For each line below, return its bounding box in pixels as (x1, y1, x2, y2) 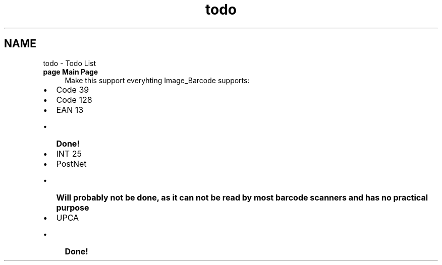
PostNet (56, 158, 87, 169)
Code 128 (56, 94, 92, 105)
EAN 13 (56, 104, 84, 115)
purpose (56, 202, 89, 213)
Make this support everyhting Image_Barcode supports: (65, 76, 250, 85)
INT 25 (56, 148, 82, 159)
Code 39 (56, 84, 89, 95)
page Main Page (43, 67, 98, 76)
